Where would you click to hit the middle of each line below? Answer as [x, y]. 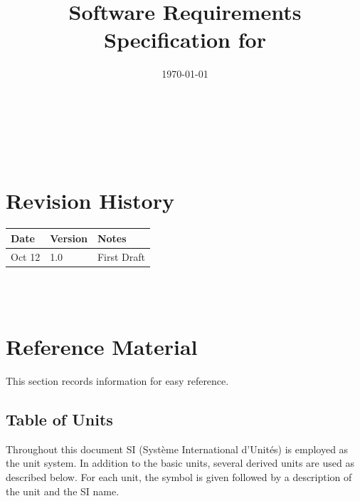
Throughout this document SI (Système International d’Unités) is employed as [177, 449]
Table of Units [59, 419]
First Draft [121, 256]
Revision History [90, 201]
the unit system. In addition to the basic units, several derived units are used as [180, 463]
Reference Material [102, 347]
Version [69, 238]
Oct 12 [26, 256]
